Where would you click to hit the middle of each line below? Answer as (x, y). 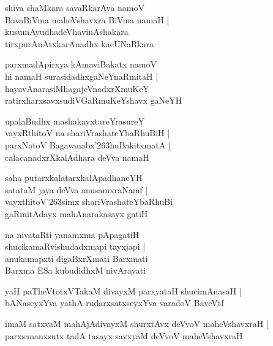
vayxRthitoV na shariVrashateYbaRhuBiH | (88, 133)
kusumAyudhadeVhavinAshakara (67, 32)
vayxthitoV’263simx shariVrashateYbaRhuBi (89, 202)
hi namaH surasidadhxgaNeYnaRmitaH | (82, 76)
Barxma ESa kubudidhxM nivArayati (75, 270)
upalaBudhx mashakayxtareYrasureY (75, 121)
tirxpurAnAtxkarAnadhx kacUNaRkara (80, 43)
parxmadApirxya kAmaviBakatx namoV (81, 64)
